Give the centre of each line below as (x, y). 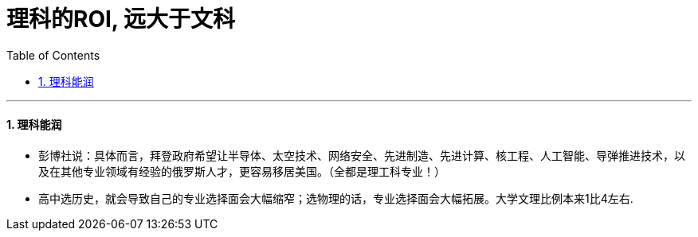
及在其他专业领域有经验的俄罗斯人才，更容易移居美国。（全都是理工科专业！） (242, 171)
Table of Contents (53, 55)
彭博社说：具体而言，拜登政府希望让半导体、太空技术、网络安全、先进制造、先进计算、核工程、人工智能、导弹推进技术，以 (362, 155)
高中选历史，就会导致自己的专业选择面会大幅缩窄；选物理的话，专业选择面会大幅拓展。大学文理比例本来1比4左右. (336, 198)
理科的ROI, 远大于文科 (121, 19)
